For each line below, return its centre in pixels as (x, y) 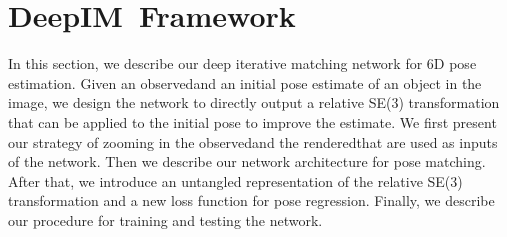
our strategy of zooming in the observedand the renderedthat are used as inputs (253, 141)
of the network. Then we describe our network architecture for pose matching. (247, 161)
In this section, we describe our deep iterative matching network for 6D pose (242, 63)
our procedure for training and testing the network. (165, 219)
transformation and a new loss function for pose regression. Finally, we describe (251, 200)
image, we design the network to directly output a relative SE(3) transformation (254, 102)
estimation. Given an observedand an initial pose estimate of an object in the (245, 82)
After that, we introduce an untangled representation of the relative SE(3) (235, 180)
